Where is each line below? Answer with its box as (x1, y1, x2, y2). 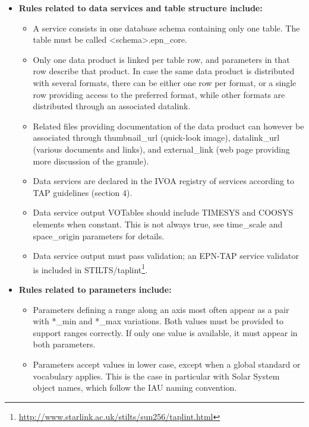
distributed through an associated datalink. (33, 100, 191, 112)
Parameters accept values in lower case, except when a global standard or (33, 358, 301, 370)
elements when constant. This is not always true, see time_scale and (33, 217, 283, 230)
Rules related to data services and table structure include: (18, 2, 263, 14)
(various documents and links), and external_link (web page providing (33, 143, 290, 155)
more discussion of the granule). (33, 154, 149, 167)
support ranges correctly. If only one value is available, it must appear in (33, 326, 298, 339)
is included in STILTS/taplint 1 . (33, 261, 148, 276)
